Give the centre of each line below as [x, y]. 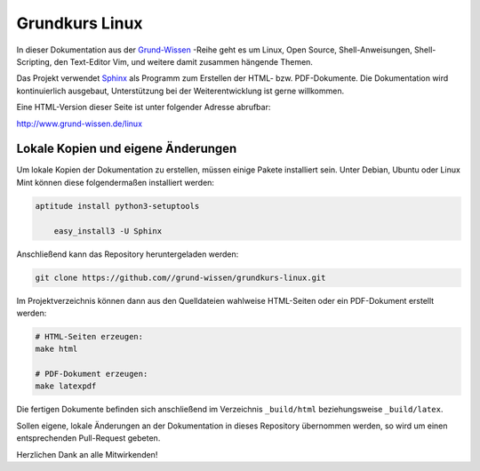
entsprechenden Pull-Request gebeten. [88, 438]
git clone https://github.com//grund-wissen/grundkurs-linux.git [180, 277]
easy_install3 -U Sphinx [108, 231]
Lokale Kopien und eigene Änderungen [127, 149]
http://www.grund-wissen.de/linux [79, 124]
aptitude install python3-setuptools [117, 206]
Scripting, [34, 61]
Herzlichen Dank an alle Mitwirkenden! [87, 454]
